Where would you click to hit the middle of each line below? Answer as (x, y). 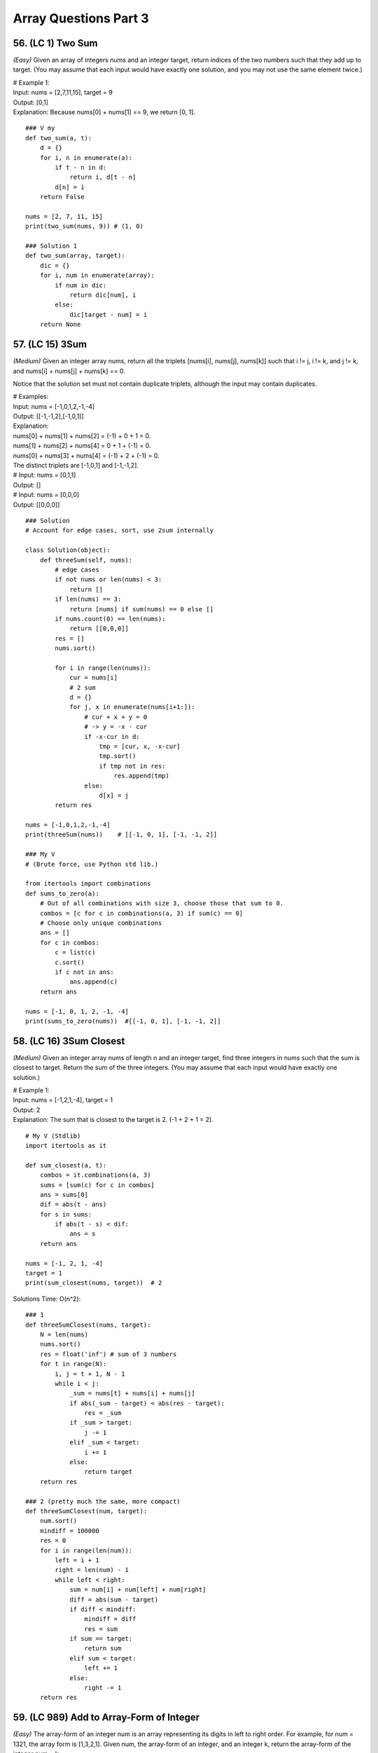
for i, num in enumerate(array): (97, 276)
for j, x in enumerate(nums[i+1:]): (132, 707)
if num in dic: (81, 285)
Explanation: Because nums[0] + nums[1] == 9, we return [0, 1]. (104, 112)
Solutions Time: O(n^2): (47, 1299)
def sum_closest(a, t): (66, 1165)
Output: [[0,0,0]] (36, 504)
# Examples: (31, 397)
